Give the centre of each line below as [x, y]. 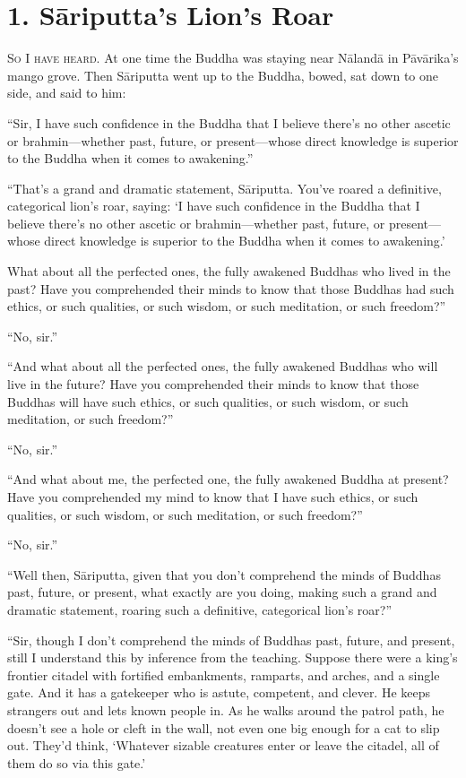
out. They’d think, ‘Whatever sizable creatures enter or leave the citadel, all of [223, 745]
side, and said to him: [67, 93]
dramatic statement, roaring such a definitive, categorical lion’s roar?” [200, 609]
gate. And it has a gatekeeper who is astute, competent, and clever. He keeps [219, 692]
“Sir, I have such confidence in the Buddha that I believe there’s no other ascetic [229, 122]
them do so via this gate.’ [77, 762]
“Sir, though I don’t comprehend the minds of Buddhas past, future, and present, [231, 640]
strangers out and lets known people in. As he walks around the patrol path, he [226, 709]
